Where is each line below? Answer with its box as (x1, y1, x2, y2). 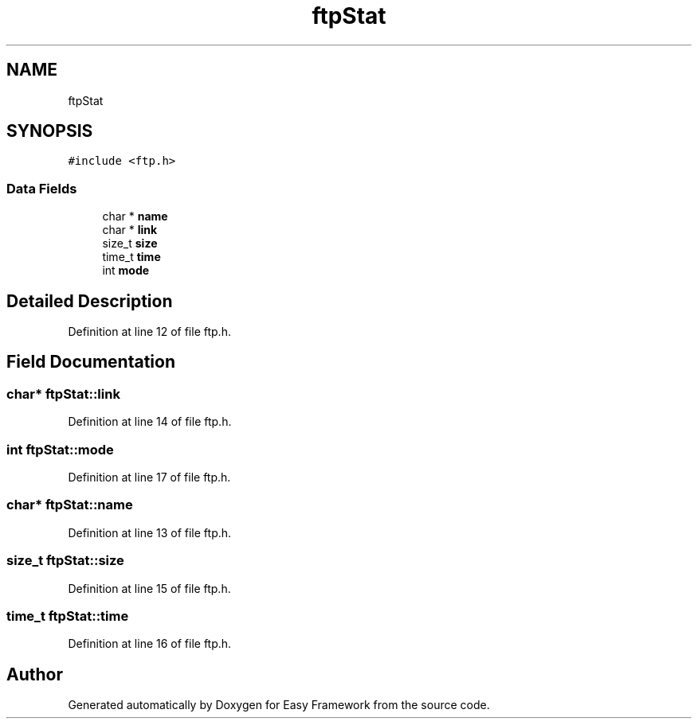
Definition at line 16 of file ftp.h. (68, 637, 232, 651)
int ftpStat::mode (6, 441, 114, 458)
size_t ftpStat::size (6, 552, 124, 569)
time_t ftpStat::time (6, 607, 129, 624)
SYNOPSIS (6, 121, 93, 142)
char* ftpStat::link (6, 385, 120, 402)
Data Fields (6, 180, 77, 197)
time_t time (102, 250, 161, 264)
